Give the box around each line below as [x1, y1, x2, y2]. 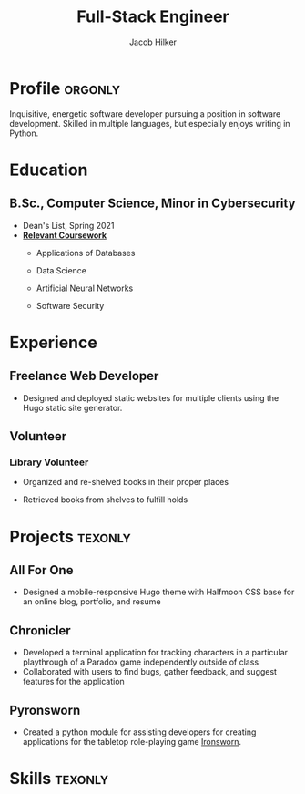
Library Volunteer [9, 456, 89, 469]
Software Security [36, 300, 105, 311]
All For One [9, 562, 74, 578]
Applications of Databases [36, 247, 136, 258]
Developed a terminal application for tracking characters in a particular [22, 647, 289, 658]
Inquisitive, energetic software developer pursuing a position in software [9, 108, 281, 119]
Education [9, 160, 88, 180]
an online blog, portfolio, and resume [22, 596, 161, 607]
